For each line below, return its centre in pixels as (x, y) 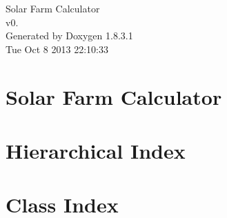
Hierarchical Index (96, 150)
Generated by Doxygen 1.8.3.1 (69, 36)
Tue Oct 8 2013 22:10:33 (57, 49)
